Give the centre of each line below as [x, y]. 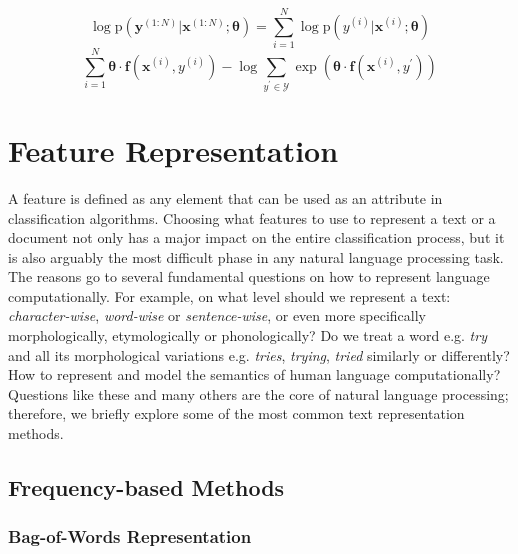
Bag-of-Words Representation [130, 536]
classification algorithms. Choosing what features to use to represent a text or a [252, 217]
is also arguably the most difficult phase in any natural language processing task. [256, 256]
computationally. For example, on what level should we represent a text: [229, 295]
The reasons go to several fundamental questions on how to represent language [249, 276]
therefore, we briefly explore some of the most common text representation [236, 413]
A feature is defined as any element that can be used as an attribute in [225, 197]
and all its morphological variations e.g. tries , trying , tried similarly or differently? [259, 354]
